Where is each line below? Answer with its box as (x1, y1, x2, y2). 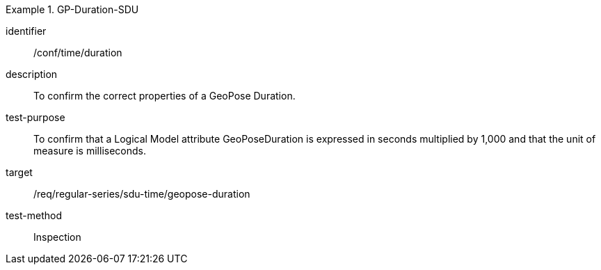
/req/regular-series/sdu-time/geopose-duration (33, 188, 250, 200)
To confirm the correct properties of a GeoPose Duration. (33, 90, 296, 102)
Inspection (33, 231, 81, 243)
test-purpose (6, 111, 65, 123)
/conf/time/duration (33, 47, 122, 58)
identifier (6, 25, 47, 37)
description (6, 68, 58, 80)
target (6, 166, 33, 178)
